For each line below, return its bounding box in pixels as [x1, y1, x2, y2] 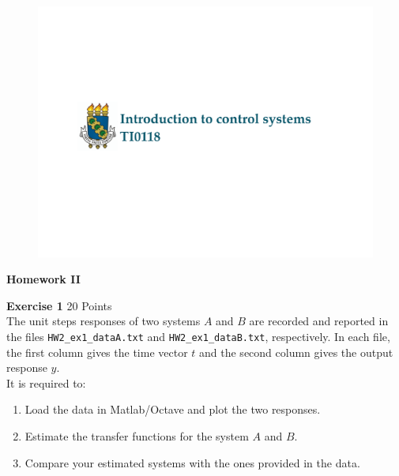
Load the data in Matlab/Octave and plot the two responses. [24, 401, 321, 418]
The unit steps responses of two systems [6, 313, 201, 329]
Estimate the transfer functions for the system [24, 427, 249, 444]
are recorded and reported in [249, 313, 389, 329]
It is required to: [6, 374, 86, 391]
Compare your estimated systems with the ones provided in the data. [24, 454, 360, 470]
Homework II [6, 271, 81, 287]
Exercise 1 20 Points [6, 297, 112, 313]
